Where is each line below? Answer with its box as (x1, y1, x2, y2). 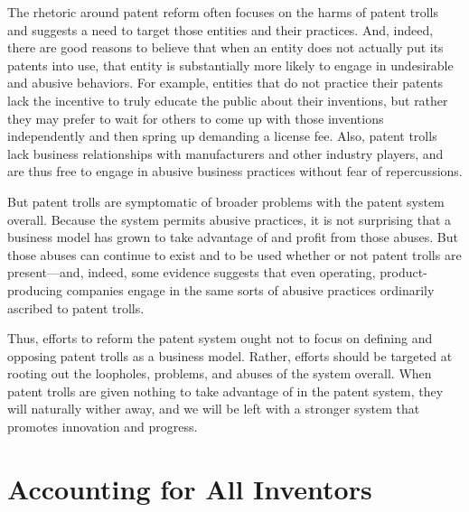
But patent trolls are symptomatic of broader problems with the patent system (7, 191, 445, 210)
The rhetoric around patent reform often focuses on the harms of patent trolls (7, 3, 438, 21)
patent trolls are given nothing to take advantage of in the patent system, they (7, 381, 444, 400)
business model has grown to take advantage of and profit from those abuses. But (7, 228, 458, 247)
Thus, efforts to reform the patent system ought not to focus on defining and (7, 329, 433, 348)
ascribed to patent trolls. (7, 298, 145, 317)
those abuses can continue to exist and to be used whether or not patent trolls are (7, 245, 462, 264)
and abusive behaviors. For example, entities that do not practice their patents (7, 73, 444, 92)
